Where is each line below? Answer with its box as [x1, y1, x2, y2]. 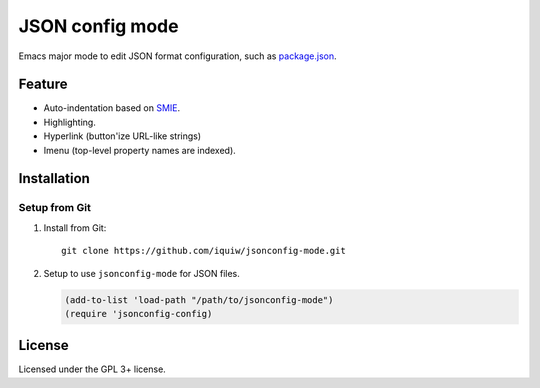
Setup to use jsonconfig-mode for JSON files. [43, 267, 240, 279]
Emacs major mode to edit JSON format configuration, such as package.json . [18, 50, 337, 62]
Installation [18, 170, 90, 187]
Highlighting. [43, 116, 97, 128]
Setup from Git [18, 201, 92, 215]
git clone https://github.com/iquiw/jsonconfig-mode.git [61, 245, 347, 257]
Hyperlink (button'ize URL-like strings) [43, 130, 202, 142]
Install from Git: [43, 221, 107, 234]
